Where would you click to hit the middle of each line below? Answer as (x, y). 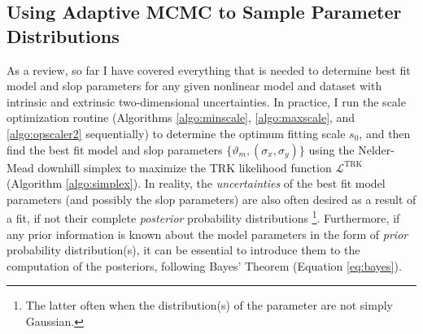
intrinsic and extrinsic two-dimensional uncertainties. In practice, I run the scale (206, 101)
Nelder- (376, 149)
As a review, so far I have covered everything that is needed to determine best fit (209, 69)
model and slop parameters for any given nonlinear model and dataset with (194, 86)
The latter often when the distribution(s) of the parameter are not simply (209, 305)
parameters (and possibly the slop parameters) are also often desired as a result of (211, 199)
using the (331, 149)
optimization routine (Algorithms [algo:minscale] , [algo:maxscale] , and (181, 117)
